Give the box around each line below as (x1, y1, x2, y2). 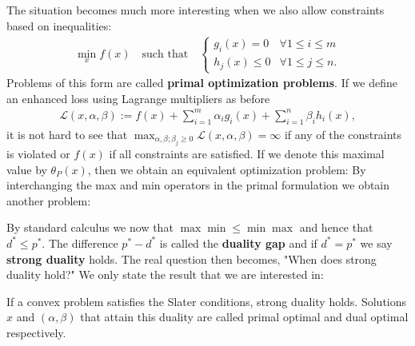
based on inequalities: (6, 17, 112, 34)
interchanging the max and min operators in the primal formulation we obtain (6, 177, 390, 193)
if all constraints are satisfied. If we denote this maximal (109, 145, 385, 161)
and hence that (299, 219, 373, 236)
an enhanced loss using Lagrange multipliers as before (6, 89, 270, 106)
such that (142, 48, 189, 60)
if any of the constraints (284, 125, 401, 142)
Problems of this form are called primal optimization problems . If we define (6, 74, 398, 91)
